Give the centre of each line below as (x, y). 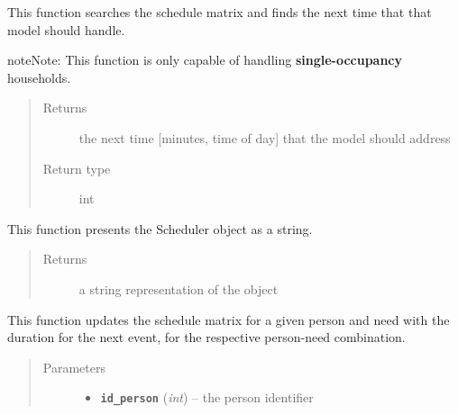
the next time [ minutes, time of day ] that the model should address (265, 137)
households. (39, 77)
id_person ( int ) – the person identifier (207, 397)
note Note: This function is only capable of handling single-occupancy (205, 60)
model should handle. (66, 29)
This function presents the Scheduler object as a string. (160, 228)
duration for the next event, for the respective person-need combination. (206, 337)
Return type (77, 168)
